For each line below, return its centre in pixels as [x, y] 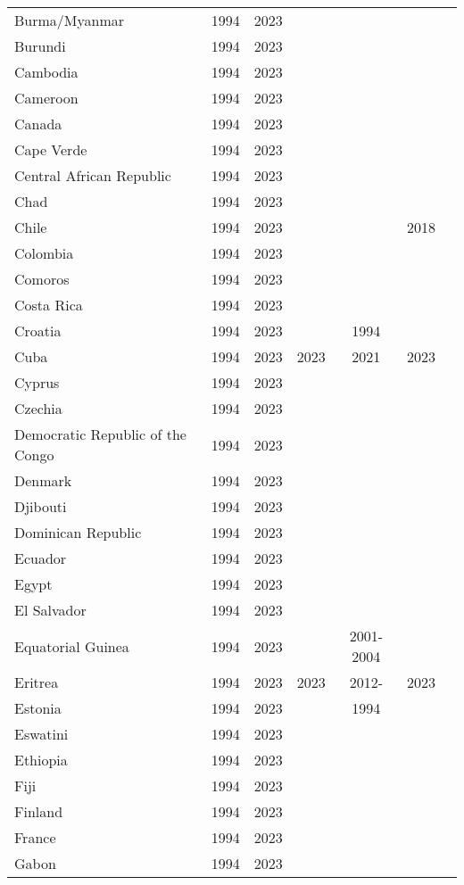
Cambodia [46, 72]
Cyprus [37, 382]
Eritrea [37, 682]
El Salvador [50, 610]
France [35, 837]
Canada [38, 124]
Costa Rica [49, 305]
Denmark [43, 480]
